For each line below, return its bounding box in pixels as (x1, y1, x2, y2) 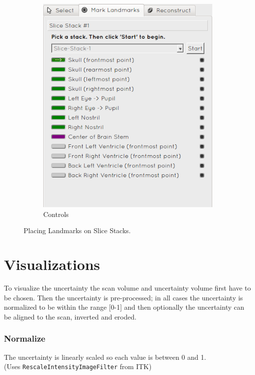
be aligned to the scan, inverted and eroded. (4, 311, 137, 321)
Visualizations (4, 254, 100, 274)
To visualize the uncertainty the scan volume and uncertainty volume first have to (4, 283, 251, 293)
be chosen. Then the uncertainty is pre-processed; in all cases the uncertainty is (4, 292, 243, 302)
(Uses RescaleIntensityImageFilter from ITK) (4, 361, 152, 372)
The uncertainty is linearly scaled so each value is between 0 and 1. (4, 351, 206, 362)
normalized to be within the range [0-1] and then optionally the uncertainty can (4, 302, 244, 312)
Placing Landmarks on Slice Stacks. (24, 225, 131, 236)
